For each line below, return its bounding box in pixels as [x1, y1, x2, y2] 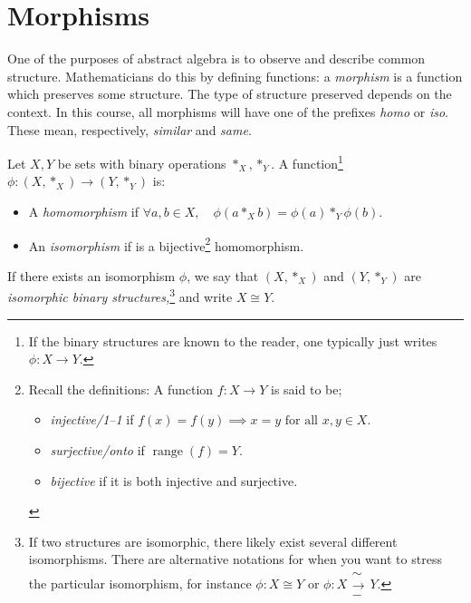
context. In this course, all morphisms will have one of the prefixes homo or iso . [7, 102, 448, 121]
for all [284, 414, 318, 428]
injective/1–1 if [50, 410, 134, 429]
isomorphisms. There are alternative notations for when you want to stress [28, 550, 442, 569]
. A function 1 [271, 151, 343, 172]
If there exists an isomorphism [7, 266, 176, 285]
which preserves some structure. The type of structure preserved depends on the [7, 84, 452, 103]
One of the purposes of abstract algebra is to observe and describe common [7, 49, 426, 68]
